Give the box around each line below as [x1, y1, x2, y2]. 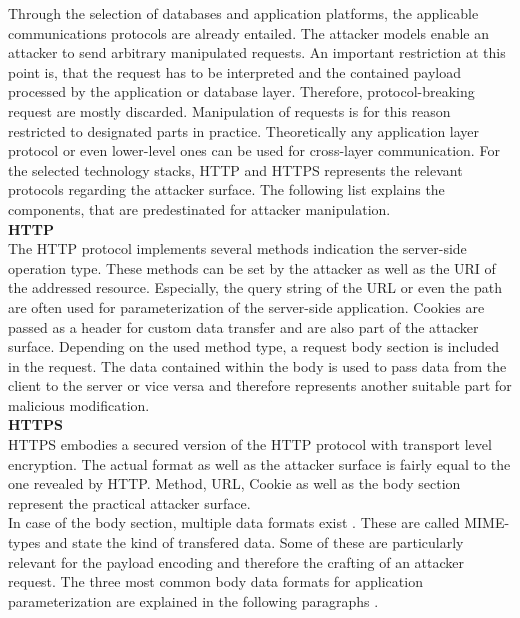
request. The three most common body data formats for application [8, 571, 423, 592]
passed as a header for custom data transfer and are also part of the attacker [8, 316, 479, 337]
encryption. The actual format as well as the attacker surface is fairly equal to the [8, 453, 511, 474]
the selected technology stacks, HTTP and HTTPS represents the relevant [8, 159, 463, 180]
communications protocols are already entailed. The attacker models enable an [8, 22, 490, 43]
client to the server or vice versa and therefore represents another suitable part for [8, 375, 512, 396]
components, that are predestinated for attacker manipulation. [8, 198, 391, 219]
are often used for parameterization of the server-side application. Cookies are [8, 296, 485, 317]
